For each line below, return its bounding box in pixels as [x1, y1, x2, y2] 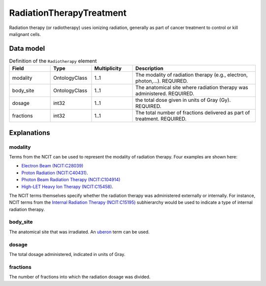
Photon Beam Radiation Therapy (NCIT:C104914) [21, 177, 121, 183]
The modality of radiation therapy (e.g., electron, [135, 71, 248, 78]
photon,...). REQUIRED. [135, 78, 188, 85]
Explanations [9, 128, 50, 137]
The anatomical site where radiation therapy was [135, 84, 248, 91]
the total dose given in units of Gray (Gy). [135, 96, 231, 103]
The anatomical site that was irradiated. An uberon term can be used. [9, 229, 150, 235]
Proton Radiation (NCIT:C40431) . [21, 170, 88, 176]
